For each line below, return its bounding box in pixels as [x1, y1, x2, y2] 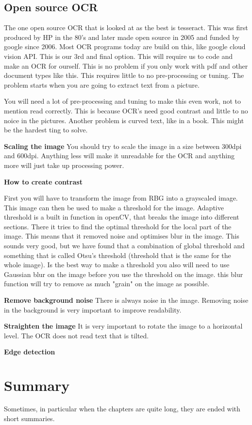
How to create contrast [4, 176, 83, 186]
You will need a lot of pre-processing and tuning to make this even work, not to [4, 96, 241, 106]
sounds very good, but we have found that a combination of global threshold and [4, 240, 245, 251]
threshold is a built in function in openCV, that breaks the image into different [4, 212, 239, 222]
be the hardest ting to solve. [4, 125, 88, 135]
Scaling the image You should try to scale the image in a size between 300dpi [4, 141, 242, 151]
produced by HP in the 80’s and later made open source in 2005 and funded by [4, 32, 240, 42]
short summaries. [4, 413, 55, 423]
